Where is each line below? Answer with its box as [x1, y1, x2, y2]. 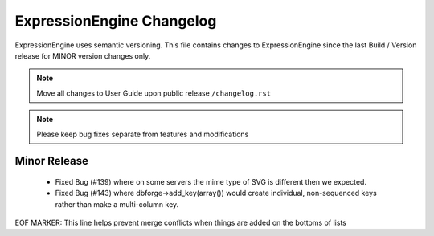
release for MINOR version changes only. [14, 51, 151, 60]
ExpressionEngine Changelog [14, 12, 217, 30]
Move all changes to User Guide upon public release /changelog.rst [36, 88, 272, 98]
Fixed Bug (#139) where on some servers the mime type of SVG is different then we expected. [55, 177, 367, 186]
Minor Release [14, 154, 88, 168]
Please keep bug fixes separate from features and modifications [36, 129, 249, 139]
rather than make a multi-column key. [55, 199, 179, 209]
